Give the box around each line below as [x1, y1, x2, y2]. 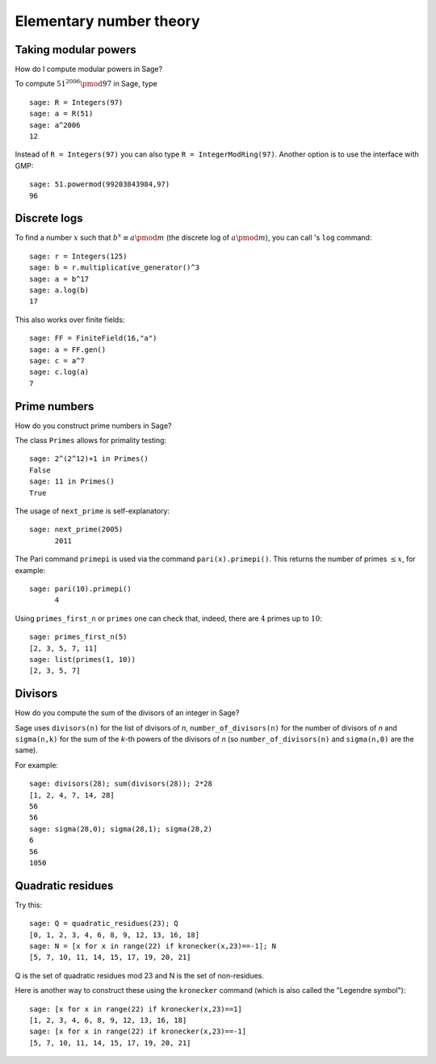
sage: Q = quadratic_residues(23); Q [29, 919, 179, 928]
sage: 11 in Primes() [29, 477, 115, 486]
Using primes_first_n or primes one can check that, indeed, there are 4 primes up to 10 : [15, 614, 323, 623]
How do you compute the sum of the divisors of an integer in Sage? [15, 708, 240, 718]
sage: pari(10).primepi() [29, 584, 132, 593]
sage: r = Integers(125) [29, 251, 128, 261]
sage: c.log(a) [29, 367, 90, 377]
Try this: [15, 900, 43, 910]
